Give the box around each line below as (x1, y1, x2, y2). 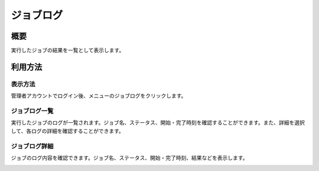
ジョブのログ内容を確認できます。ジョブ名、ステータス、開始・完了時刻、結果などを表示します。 (11, 154, 248, 161)
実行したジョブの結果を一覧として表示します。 (11, 47, 125, 54)
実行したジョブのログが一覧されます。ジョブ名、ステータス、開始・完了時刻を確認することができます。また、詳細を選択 (11, 119, 305, 126)
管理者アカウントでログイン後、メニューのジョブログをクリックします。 (11, 92, 187, 99)
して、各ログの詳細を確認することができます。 (11, 127, 124, 135)
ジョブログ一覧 (11, 106, 54, 115)
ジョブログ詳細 (11, 142, 54, 150)
